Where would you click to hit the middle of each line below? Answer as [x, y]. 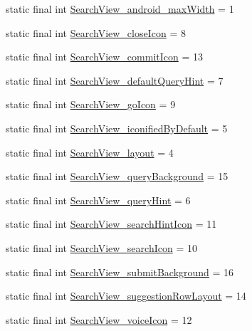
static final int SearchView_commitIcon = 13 [105, 57]
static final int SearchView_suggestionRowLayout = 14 [126, 296]
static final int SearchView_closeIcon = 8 [96, 32]
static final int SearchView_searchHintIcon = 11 [111, 224]
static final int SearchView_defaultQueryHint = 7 [115, 80]
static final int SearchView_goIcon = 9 [91, 104]
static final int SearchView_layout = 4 [90, 152]
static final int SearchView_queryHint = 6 [98, 200]
